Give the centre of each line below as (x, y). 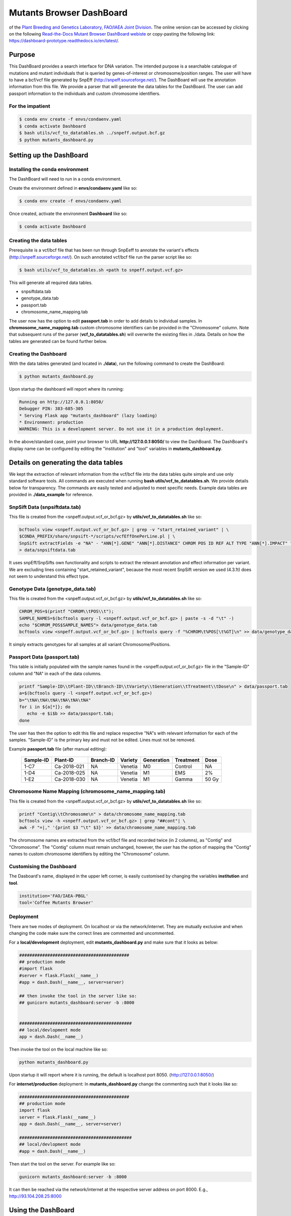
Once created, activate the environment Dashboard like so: (68, 214)
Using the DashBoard (42, 1210)
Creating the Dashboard (38, 354)
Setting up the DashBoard (48, 155)
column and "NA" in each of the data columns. (55, 673)
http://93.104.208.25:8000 (35, 1196)
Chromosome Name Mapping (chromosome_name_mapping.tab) (87, 791)
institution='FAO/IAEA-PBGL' (54, 896)
